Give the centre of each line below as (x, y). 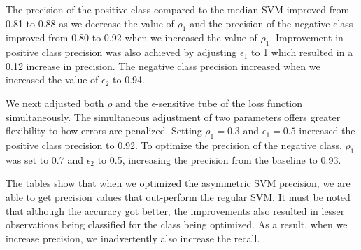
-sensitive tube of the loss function (229, 103)
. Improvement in (306, 37)
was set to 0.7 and (44, 159)
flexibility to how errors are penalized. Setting (104, 131)
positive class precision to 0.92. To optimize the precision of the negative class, (174, 145)
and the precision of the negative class (271, 23)
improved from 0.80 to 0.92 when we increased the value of (132, 37)
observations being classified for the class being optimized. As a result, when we (177, 224)
